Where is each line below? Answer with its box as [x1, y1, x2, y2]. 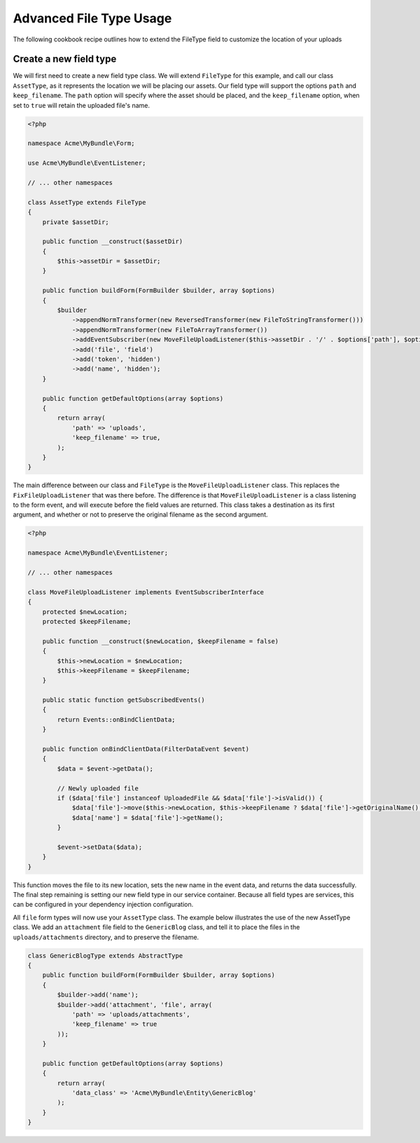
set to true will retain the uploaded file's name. [13, 101, 150, 109]
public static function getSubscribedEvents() [42, 696, 206, 704]
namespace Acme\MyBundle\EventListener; [27, 549, 168, 557]
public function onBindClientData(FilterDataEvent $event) [42, 745, 250, 753]
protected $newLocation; [42, 608, 128, 616]
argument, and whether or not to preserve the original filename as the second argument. [13, 510, 269, 519]
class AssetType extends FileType [27, 198, 146, 206]
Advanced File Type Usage [13, 11, 172, 26]
